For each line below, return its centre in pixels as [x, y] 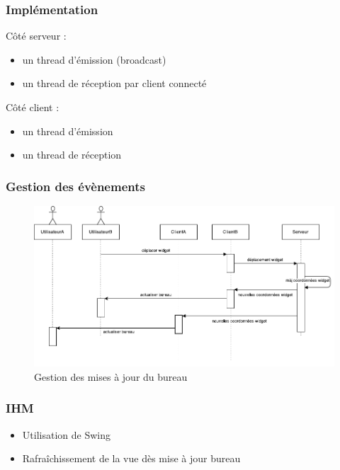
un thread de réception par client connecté [114, 83]
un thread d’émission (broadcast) [94, 59]
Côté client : [33, 107]
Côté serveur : [36, 36]
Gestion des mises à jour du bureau [111, 376]
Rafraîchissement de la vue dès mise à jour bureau [131, 458]
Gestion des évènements [75, 186]
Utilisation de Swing [66, 434]
